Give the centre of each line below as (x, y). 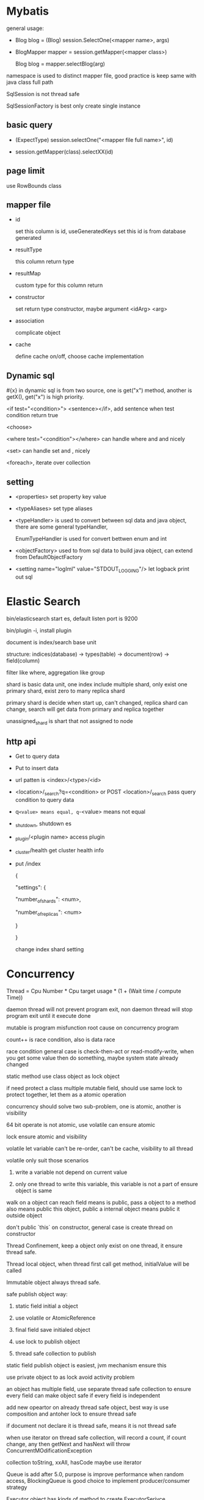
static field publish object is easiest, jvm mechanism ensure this (86, 1365)
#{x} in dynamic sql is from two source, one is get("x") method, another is (99, 390)
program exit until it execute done (49, 1016)
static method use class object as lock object (63, 1076)
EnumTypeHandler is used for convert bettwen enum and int (91, 539)
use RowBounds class (34, 185)
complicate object (38, 333)
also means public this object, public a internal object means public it (93, 1209)
